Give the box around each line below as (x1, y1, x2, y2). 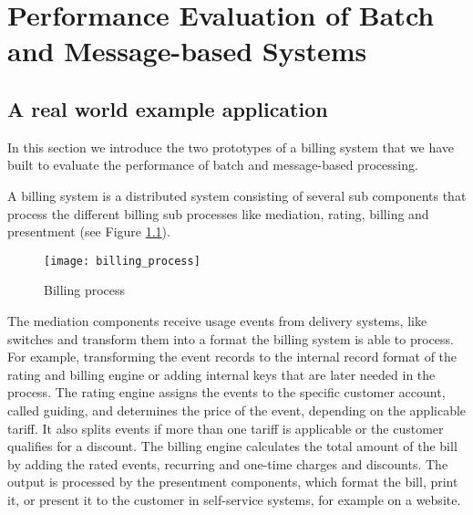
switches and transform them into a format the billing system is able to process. (7, 329, 454, 348)
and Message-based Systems (7, 32, 367, 69)
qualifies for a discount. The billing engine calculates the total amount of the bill (7, 436, 458, 456)
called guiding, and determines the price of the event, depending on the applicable (7, 400, 467, 419)
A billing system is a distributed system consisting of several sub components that (7, 185, 467, 205)
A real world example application (7, 94, 328, 122)
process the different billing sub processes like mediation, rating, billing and (7, 204, 429, 223)
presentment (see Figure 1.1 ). (7, 222, 170, 241)
